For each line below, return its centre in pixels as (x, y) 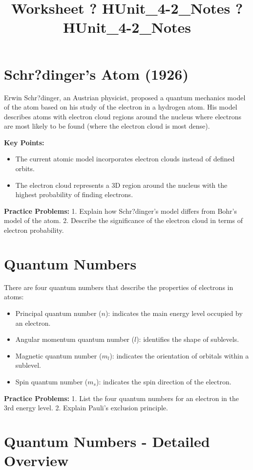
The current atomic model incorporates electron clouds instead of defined (125, 159)
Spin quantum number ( (52, 381)
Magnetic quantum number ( (59, 355)
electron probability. (34, 230)
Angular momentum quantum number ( (75, 339)
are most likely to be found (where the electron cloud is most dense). (107, 126)
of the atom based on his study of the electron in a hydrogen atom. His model (121, 107)
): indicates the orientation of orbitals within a (179, 355)
